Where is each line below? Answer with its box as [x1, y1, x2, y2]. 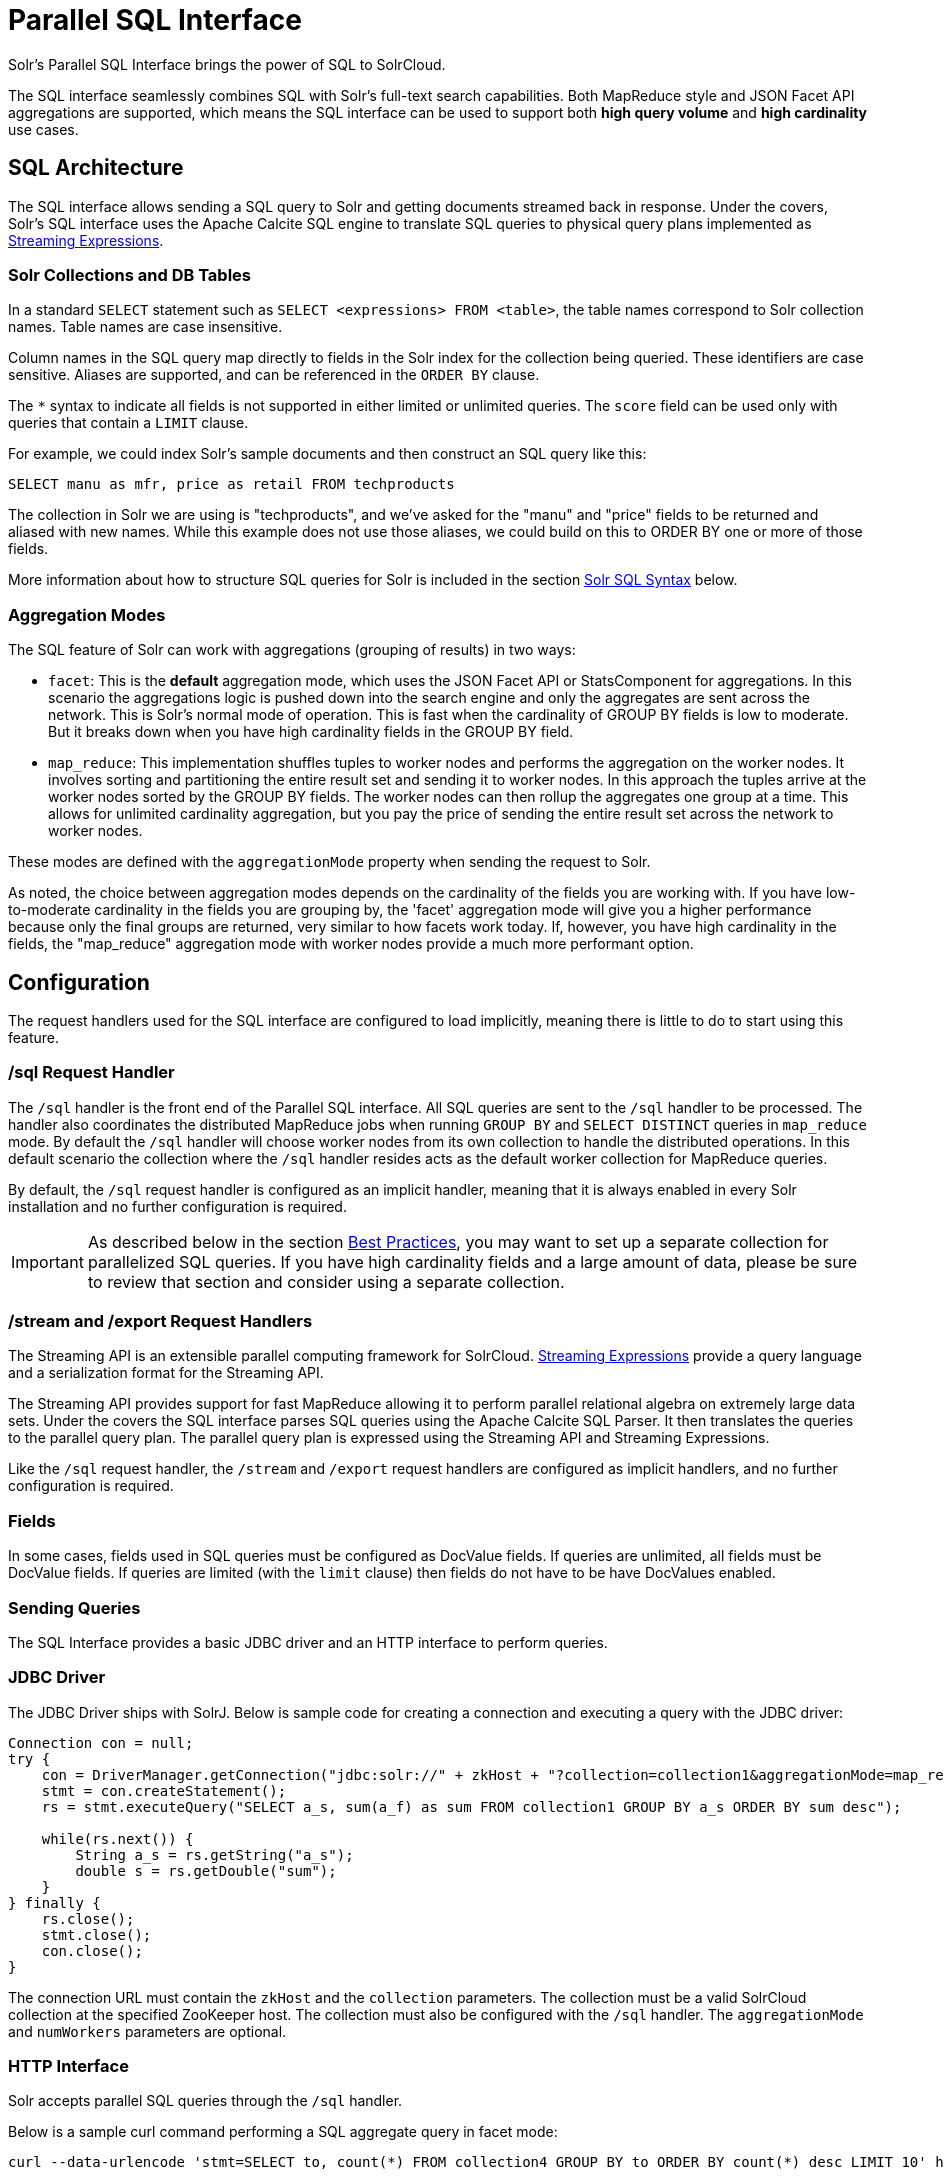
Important [11, 1251, 84, 1272]
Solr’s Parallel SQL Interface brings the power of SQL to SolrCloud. [8, 55, 446, 73]
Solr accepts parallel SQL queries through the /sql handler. [8, 2092, 403, 2110]
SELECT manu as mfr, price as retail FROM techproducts [8, 476, 455, 493]
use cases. [8, 120, 79, 138]
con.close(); [41, 1942, 143, 1959]
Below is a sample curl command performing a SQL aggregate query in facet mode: [8, 2123, 558, 2141]
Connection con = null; [8, 1734, 194, 1751]
